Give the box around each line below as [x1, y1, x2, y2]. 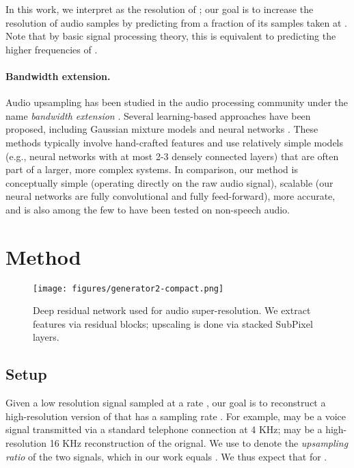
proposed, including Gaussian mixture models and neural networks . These [5, 122, 318, 136]
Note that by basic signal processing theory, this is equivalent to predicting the [5, 29, 336, 43]
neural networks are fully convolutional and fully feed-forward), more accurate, [5, 189, 336, 203]
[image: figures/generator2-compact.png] [33, 283, 224, 294]
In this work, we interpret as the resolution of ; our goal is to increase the [5, 2, 314, 16]
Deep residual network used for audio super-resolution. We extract [33, 303, 311, 317]
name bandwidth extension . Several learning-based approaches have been [5, 108, 311, 122]
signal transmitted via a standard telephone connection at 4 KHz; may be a [5, 422, 323, 437]
